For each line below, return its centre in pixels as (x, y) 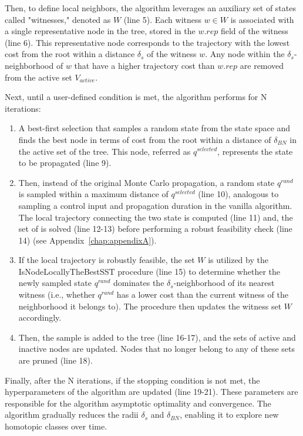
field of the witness (254, 31)
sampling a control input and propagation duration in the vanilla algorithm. (155, 205)
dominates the (139, 283)
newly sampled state (55, 283)
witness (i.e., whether (57, 294)
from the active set (38, 77)
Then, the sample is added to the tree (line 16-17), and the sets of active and (157, 337)
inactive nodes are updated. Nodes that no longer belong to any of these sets (157, 349)
